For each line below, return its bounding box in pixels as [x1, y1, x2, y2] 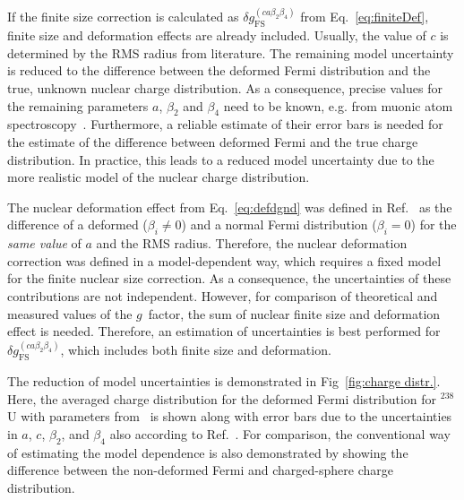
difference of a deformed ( [7, 215, 148, 234]
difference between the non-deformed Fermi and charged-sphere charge [7, 461, 393, 479]
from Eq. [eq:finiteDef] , [300, 7, 429, 26]
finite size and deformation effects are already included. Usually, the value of [7, 26, 426, 45]
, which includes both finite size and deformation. [60, 341, 331, 359]
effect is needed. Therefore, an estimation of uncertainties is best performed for [7, 322, 441, 341]
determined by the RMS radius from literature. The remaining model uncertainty [7, 43, 454, 62]
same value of [7, 234, 82, 253]
